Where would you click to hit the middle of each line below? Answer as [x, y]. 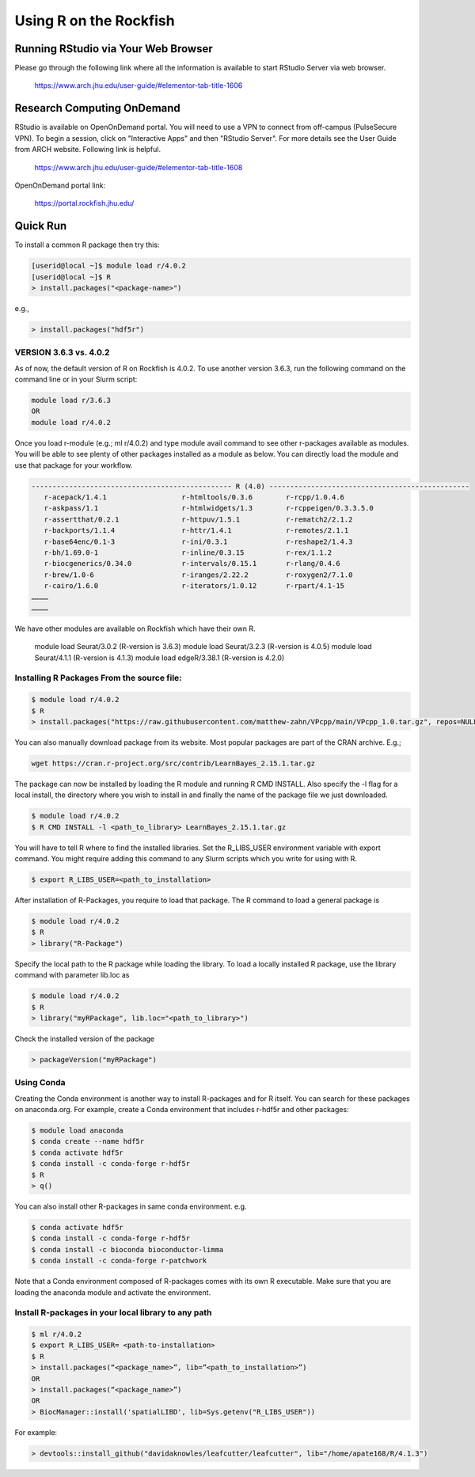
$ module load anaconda [78, 1131]
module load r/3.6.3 [71, 401]
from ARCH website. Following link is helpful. [88, 150]
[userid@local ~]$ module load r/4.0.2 [108, 266]
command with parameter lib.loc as [72, 975]
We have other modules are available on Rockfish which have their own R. [135, 628]
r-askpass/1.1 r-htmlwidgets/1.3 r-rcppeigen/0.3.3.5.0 [209, 508]
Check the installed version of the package [85, 1038]
